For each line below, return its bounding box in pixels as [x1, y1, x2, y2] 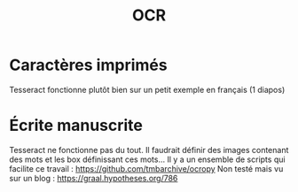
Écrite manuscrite [9, 116, 144, 135]
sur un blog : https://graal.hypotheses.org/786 [9, 173, 178, 183]
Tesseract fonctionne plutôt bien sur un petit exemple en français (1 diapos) [9, 84, 286, 95]
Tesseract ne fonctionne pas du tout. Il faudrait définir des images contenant [9, 144, 289, 155]
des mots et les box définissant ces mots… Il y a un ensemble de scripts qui [9, 154, 286, 165]
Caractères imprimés [9, 55, 168, 75]
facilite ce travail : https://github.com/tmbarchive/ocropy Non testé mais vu [9, 163, 284, 173]
